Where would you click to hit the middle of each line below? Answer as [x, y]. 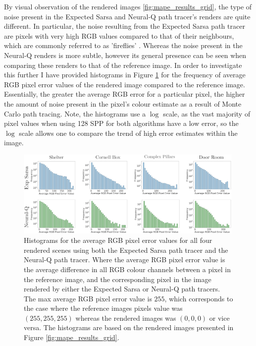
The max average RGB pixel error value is [88, 298]
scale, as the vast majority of [207, 113]
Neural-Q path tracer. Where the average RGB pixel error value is [125, 259]
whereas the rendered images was [126, 317]
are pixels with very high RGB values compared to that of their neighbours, [119, 35]
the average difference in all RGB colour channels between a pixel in [127, 269]
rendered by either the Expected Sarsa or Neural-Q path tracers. [122, 289]
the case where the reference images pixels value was [103, 308]
